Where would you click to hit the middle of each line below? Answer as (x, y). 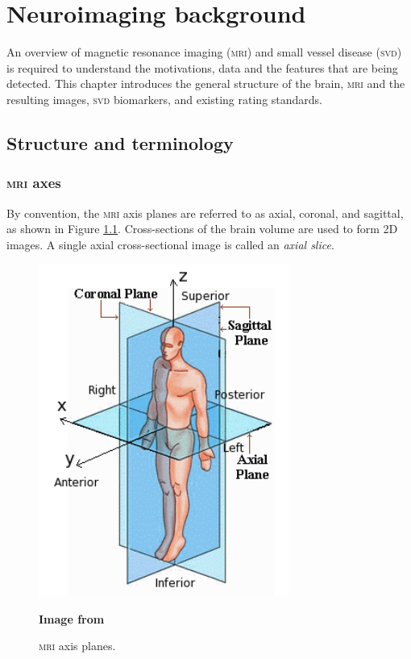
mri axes (34, 183)
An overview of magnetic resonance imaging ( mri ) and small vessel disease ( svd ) (204, 52)
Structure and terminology (120, 142)
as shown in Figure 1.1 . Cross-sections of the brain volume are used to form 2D (202, 229)
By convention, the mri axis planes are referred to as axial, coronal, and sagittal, (205, 213)
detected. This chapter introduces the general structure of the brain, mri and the (206, 83)
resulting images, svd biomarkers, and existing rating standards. (165, 99)
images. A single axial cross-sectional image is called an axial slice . (170, 244)
